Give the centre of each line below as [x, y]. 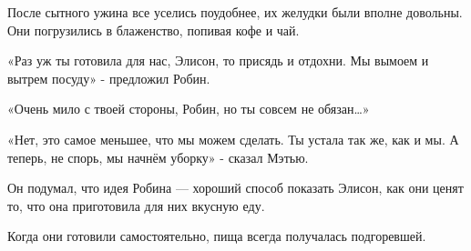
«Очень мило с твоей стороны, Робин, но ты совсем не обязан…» [189, 109]
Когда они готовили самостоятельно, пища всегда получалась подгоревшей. [217, 236]
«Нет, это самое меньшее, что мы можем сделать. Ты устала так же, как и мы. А [233, 139]
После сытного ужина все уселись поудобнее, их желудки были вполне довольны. [235, 12]
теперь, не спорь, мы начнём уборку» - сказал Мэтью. [158, 157]
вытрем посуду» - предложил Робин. [109, 78]
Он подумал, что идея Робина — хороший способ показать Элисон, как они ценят [235, 188]
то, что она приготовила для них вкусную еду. [136, 205]
